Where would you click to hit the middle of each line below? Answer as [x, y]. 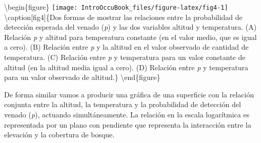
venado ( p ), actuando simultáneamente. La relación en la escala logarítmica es [127, 114]
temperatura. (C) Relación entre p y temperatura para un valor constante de [125, 57]
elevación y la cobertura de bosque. [59, 135]
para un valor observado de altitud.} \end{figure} [82, 77]
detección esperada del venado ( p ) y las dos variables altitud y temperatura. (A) [130, 27]
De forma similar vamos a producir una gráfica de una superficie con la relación [129, 94]
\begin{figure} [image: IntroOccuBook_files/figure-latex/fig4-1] [116, 7]
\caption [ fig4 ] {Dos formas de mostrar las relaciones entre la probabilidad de [123, 17]
